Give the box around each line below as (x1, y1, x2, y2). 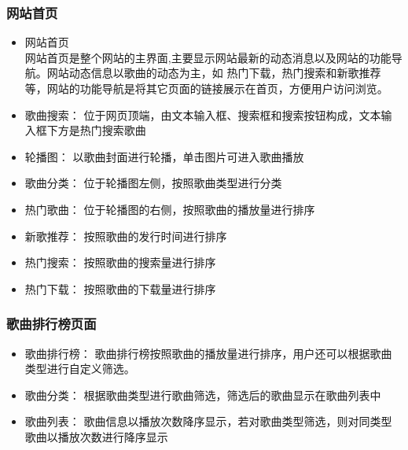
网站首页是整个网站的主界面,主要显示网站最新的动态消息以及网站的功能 (24, 49, 391, 65)
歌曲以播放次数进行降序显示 (24, 428, 168, 444)
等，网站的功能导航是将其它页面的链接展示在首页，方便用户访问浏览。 (24, 80, 388, 96)
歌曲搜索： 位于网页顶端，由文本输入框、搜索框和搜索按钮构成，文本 (24, 106, 381, 123)
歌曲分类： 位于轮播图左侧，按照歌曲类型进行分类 (24, 175, 282, 191)
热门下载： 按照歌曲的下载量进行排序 (24, 280, 216, 297)
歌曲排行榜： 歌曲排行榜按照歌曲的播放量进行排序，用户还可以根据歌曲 (24, 345, 392, 361)
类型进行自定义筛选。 (24, 360, 135, 377)
